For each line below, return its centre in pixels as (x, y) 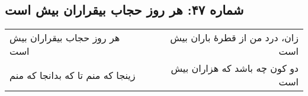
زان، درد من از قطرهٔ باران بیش (234, 38)
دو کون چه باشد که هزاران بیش (235, 68)
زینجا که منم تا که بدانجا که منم (73, 75)
